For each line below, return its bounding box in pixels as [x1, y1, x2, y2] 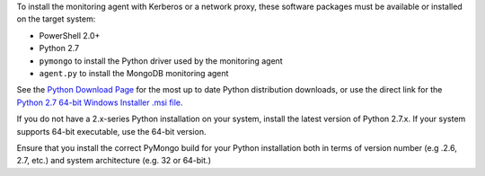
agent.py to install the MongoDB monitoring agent [39, 67, 229, 78]
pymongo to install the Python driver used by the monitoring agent [39, 55, 283, 66]
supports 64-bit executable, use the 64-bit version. [16, 126, 207, 136]
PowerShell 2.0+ [39, 30, 101, 40]
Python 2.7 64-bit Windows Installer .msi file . [16, 97, 183, 108]
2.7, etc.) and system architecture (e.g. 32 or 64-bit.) [16, 155, 211, 166]
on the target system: [16, 13, 96, 24]
